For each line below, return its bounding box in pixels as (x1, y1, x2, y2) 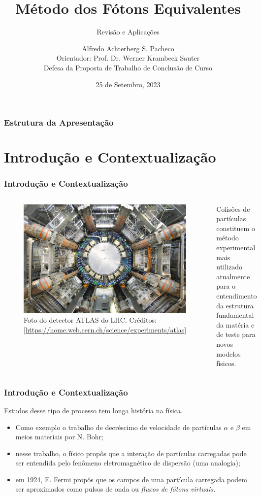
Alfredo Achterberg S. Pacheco (82, 43, 174, 53)
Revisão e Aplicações (97, 27, 160, 37)
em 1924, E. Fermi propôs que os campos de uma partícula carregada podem (15, 474, 247, 484)
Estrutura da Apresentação (4, 116, 114, 129)
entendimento (216, 290, 257, 300)
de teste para (216, 329, 256, 339)
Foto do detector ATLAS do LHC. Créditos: (24, 315, 157, 325)
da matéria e (216, 319, 255, 330)
